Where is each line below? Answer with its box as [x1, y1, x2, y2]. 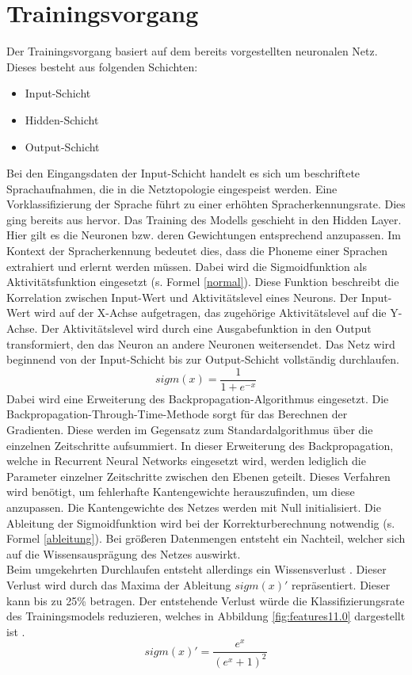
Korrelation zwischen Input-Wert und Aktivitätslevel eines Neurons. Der [6, 288, 358, 305]
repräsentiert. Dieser [292, 577, 391, 593]
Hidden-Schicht [25, 111, 99, 128]
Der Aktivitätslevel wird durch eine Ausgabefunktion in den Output [41, 320, 372, 337]
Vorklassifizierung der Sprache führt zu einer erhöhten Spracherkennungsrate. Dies [6, 196, 406, 212]
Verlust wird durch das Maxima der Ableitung [6, 577, 231, 593]
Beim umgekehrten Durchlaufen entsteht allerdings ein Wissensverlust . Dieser [6, 561, 387, 578]
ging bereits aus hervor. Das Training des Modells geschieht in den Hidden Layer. [6, 211, 402, 227]
